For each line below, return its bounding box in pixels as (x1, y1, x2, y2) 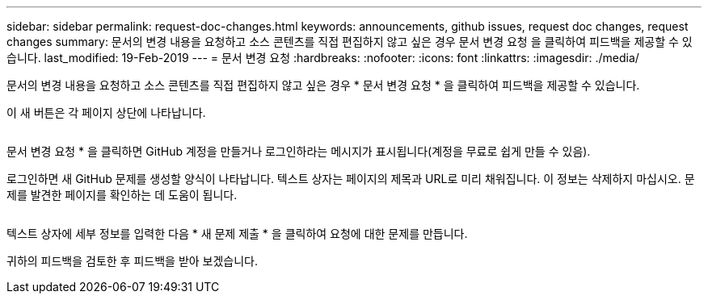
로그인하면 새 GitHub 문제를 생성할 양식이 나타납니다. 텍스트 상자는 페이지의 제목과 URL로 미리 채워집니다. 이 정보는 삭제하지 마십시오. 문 (6, 172, 695, 185)
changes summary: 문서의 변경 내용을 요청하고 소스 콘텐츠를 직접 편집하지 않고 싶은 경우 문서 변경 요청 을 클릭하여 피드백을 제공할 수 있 (6, 35, 693, 48)
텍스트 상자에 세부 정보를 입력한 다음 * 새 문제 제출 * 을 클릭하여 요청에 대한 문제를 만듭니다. (6, 227, 468, 240)
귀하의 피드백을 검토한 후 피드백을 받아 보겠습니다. (6, 254, 259, 268)
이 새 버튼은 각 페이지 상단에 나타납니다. (6, 106, 206, 119)
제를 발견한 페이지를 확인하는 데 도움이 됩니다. (6, 188, 238, 202)
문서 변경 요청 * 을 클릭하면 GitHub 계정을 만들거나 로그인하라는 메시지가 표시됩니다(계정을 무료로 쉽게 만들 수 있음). (6, 144, 591, 158)
